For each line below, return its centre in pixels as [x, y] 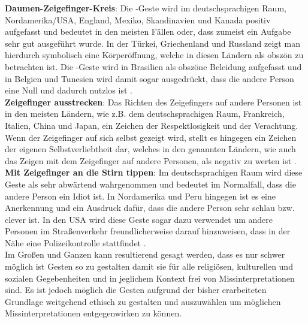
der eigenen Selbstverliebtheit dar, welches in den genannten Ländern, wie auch [150, 149]
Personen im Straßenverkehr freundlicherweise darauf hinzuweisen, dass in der [148, 231]
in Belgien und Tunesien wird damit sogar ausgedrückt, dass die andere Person [150, 78]
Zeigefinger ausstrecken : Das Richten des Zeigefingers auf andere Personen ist [153, 102]
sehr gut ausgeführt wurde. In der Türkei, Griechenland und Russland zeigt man [153, 43]
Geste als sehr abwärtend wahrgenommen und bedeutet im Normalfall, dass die [150, 184]
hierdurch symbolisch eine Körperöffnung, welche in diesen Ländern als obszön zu [154, 55]
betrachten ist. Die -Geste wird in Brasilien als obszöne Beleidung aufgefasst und [153, 66]
